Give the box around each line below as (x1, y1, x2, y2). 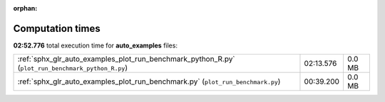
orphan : (13, 4, 38, 12)
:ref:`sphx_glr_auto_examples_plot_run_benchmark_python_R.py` (17, 54, 235, 64)
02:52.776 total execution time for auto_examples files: (13, 41, 178, 50)
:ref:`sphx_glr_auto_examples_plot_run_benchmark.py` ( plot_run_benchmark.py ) (17, 76, 281, 86)
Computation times (13, 22, 101, 35)
